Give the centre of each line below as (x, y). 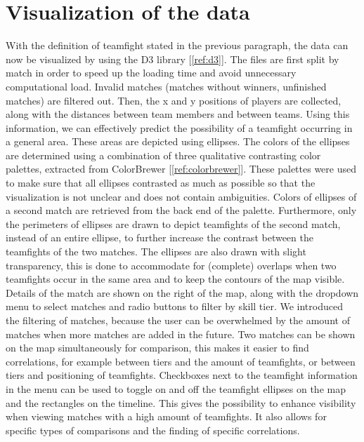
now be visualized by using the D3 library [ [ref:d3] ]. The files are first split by (173, 59)
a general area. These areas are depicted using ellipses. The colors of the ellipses (178, 141)
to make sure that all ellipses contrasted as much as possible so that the (161, 183)
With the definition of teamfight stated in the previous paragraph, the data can (177, 45)
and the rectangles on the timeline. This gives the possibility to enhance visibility (181, 402)
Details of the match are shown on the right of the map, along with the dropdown (182, 292)
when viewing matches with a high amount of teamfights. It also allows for (166, 416)
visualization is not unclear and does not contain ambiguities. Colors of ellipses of (181, 196)
